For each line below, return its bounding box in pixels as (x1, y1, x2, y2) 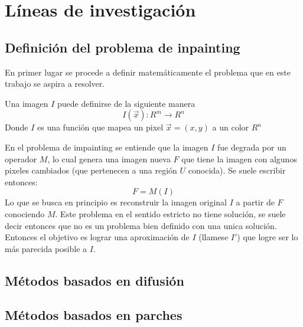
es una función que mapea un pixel (37, 121, 164, 133)
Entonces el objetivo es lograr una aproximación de (5, 231, 190, 243)
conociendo (5, 207, 45, 220)
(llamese (198, 231, 229, 243)
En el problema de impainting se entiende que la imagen (5, 140, 208, 153)
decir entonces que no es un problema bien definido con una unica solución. (5, 219, 277, 231)
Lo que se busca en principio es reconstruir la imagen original (5, 196, 227, 208)
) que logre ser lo (237, 231, 298, 243)
